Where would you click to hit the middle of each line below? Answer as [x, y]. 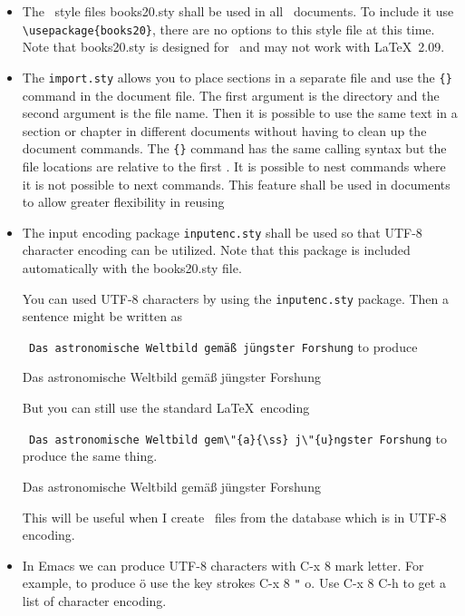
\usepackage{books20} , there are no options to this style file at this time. [228, 29]
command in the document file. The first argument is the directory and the [231, 95]
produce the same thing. [90, 456]
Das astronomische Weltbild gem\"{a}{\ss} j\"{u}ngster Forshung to [237, 438]
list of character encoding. [94, 600]
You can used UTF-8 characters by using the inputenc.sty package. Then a [236, 298]
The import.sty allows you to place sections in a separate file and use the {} [237, 77]
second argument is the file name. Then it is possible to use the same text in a [240, 113]
